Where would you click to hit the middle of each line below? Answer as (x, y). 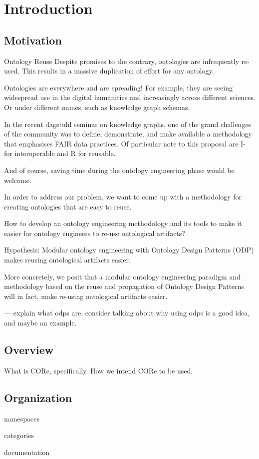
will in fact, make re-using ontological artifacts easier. (86, 296)
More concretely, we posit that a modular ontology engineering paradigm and (122, 276)
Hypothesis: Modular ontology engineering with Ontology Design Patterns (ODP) (129, 250)
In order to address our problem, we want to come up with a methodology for (123, 197)
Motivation (33, 40)
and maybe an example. (40, 323)
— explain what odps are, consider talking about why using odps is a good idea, (127, 313)
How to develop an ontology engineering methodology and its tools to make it (123, 223)
